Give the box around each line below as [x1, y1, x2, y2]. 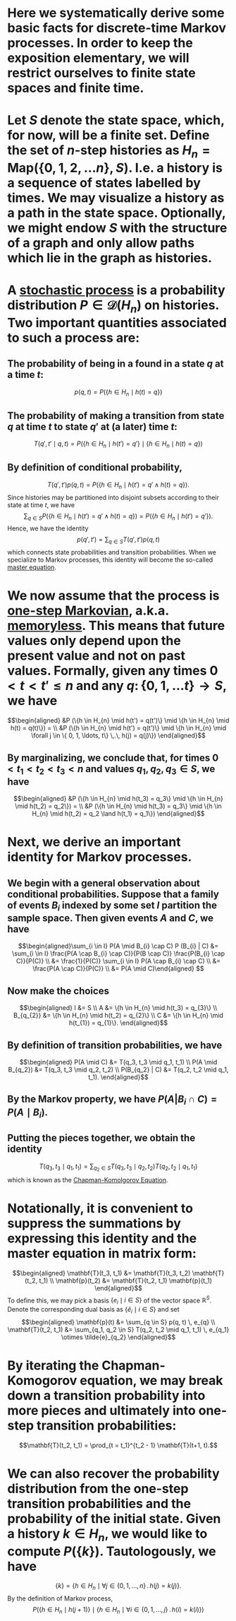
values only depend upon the [7, 633, 181, 649]
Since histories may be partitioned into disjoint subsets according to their [7, 493, 220, 501]
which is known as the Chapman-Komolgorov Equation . [7, 1175, 168, 1184]
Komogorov [7, 1372, 77, 1389]
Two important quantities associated [7, 314, 227, 331]
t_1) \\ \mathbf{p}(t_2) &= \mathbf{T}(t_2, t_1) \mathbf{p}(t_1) [39, 1276, 213, 1285]
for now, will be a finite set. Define [7, 127, 210, 143]
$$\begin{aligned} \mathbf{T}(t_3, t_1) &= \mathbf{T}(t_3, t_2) [12, 1269, 191, 1277]
